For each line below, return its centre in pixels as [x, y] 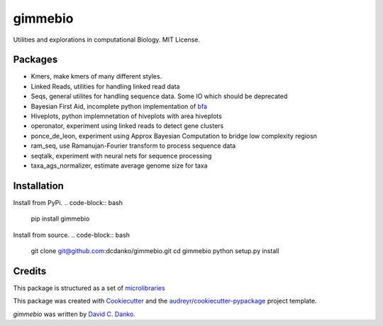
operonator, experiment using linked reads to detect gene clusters [127, 126]
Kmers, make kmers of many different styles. [96, 76]
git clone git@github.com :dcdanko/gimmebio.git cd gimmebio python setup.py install [155, 251]
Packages [35, 60]
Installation [38, 186]
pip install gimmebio [60, 219]
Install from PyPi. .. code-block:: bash [68, 202]
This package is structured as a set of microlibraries [89, 288]
